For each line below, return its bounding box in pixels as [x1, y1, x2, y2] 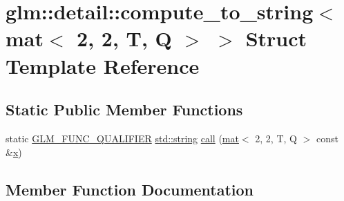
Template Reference [6, 51, 200, 79]
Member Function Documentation [6, 178, 254, 200]
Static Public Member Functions [6, 99, 243, 120]
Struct [245, 24, 307, 52]
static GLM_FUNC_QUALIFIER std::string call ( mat [6, 131, 239, 145]
